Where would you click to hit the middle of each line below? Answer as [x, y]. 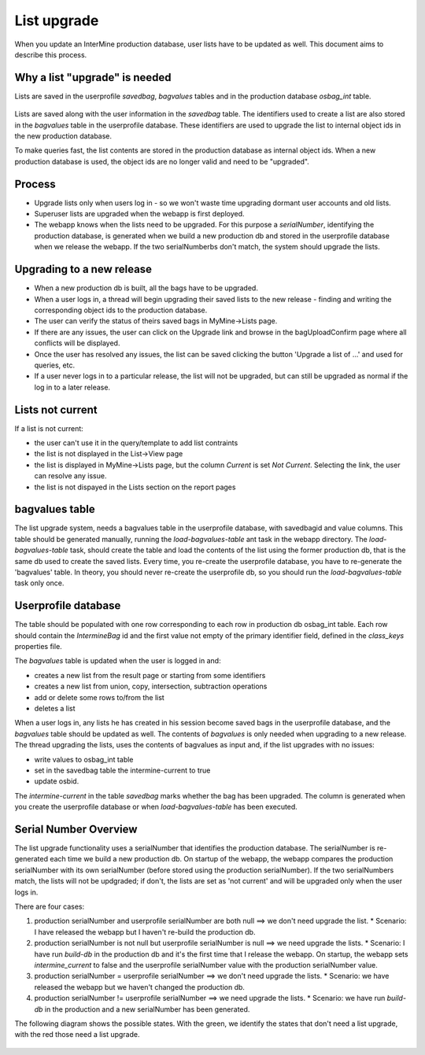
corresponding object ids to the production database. [121, 310]
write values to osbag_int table [84, 759]
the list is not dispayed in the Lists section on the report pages [135, 487]
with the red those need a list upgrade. [77, 1035]
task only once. [39, 583]
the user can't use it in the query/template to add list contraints [136, 443]
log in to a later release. [72, 387]
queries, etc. [54, 365]
